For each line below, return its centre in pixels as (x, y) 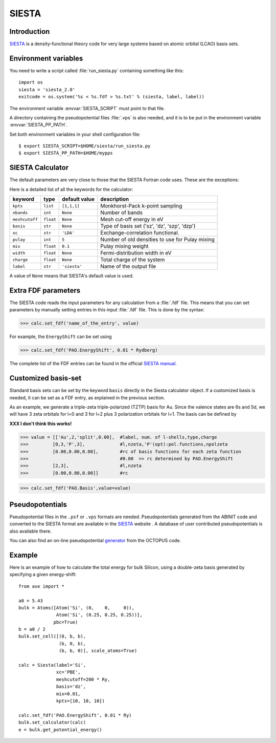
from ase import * (42, 586)
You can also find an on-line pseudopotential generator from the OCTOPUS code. (95, 541)
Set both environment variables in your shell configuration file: (75, 134)
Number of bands (122, 213)
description (115, 199)
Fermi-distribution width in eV (136, 253)
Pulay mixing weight (124, 246)
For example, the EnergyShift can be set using (61, 337)
